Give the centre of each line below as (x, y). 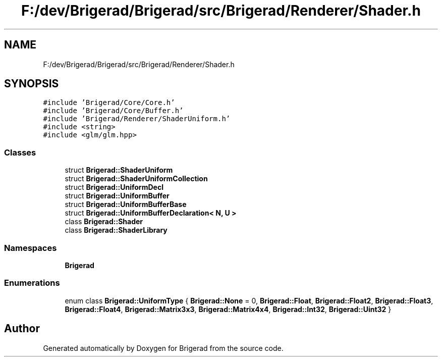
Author (22, 329)
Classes (20, 152)
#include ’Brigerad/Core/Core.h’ (109, 103)
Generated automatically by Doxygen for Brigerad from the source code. (163, 348)
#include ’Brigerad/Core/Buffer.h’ (113, 111)
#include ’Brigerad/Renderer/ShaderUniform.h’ (137, 119)
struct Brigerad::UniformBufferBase (126, 204)
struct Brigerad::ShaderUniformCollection (136, 179)
